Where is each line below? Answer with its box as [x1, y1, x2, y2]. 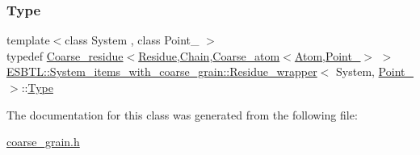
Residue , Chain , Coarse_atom [138, 47, 280, 64]
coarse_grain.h [6, 133, 80, 150]
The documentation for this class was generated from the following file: [6, 106, 358, 123]
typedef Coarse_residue [6, 47, 124, 64]
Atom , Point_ [294, 47, 361, 64]
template [6, 31, 50, 48]
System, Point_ [336, 63, 414, 80]
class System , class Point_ [65, 31, 199, 48]
